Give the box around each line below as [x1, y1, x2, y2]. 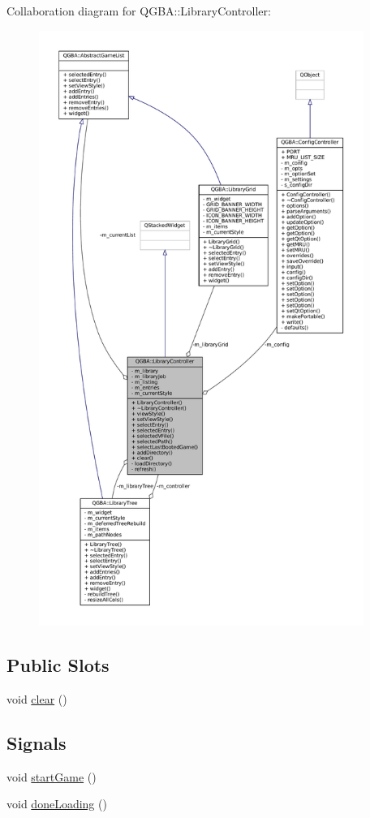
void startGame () [6, 768, 97, 785]
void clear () [6, 690, 67, 707]
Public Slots [6, 652, 110, 677]
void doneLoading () [6, 795, 107, 812]
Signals [6, 730, 67, 755]
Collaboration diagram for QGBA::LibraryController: [6, 2, 271, 19]
